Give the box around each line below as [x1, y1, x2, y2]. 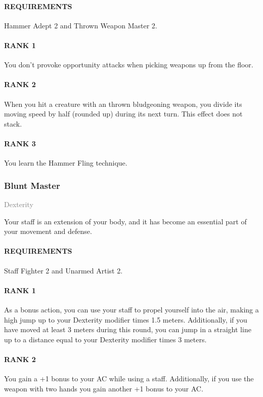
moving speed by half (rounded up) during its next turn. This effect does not [4, 108, 243, 119]
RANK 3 [4, 138, 36, 148]
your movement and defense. [4, 226, 92, 236]
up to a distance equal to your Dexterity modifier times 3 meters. [4, 334, 207, 344]
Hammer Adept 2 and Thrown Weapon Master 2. [4, 20, 157, 30]
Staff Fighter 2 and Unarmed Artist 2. [4, 265, 123, 275]
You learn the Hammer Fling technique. [4, 157, 127, 168]
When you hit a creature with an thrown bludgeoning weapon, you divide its [4, 98, 242, 109]
